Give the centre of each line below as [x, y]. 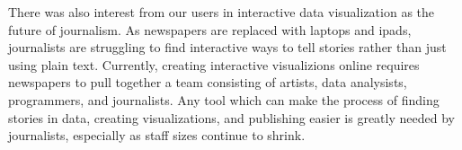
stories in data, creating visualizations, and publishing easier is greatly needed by [231, 117]
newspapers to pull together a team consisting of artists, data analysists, [208, 82]
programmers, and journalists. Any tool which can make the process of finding [224, 99]
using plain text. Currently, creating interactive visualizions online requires [214, 64]
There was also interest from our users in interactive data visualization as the [222, 12]
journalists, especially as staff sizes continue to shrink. [157, 135]
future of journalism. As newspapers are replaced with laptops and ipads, [210, 29]
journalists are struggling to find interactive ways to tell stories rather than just [227, 47]
